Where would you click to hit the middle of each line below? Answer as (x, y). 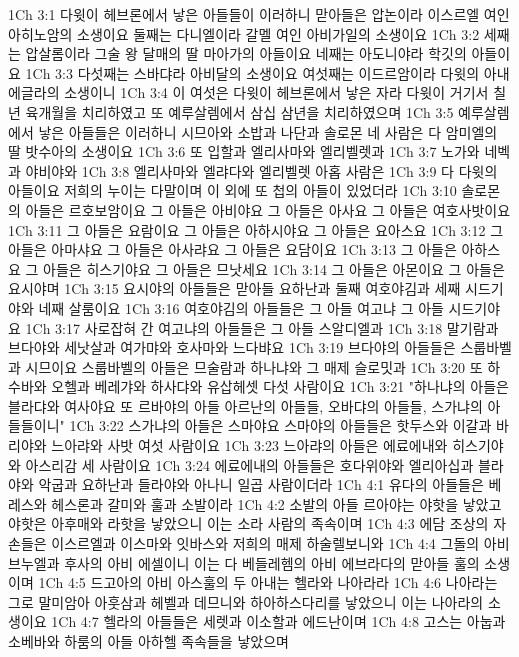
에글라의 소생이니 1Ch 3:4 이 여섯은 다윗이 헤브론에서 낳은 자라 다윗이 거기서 (248, 92)
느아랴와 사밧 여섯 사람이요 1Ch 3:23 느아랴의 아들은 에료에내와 (249, 445)
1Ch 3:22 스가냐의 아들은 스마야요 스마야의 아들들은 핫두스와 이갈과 (280, 425)
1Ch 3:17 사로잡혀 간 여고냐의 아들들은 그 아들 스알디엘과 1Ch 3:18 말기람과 (262, 327)
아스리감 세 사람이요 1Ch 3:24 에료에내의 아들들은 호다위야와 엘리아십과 (249, 464)
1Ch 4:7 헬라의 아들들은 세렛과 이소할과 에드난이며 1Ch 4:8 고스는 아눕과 (278, 621)
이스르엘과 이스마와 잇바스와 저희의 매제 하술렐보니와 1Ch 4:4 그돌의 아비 (280, 543)
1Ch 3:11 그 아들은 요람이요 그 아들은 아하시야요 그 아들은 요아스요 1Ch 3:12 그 (256, 229)
